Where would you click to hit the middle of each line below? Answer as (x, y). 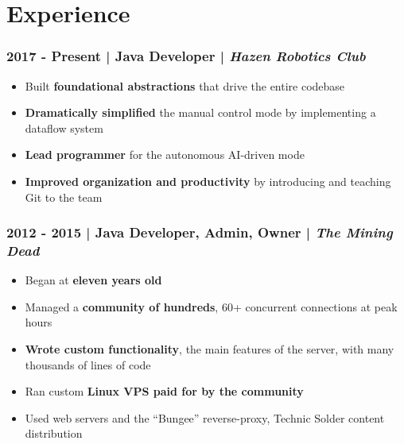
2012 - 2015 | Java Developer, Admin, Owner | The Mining (200, 232)
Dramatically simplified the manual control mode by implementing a (200, 112)
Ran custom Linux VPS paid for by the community (164, 391)
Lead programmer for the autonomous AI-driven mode (165, 154)
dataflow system (64, 127)
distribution (54, 433)
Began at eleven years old (93, 280)
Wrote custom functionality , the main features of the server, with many (210, 349)
